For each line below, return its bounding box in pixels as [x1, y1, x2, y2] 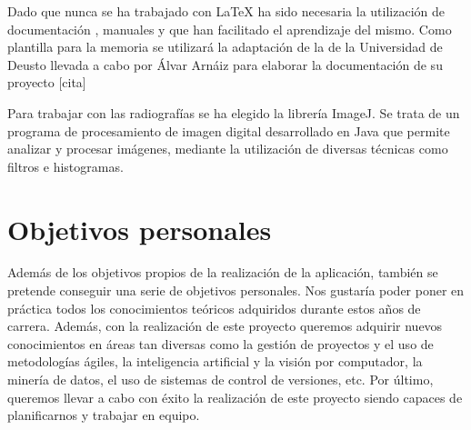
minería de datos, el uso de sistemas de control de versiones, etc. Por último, [7, 370, 434, 389]
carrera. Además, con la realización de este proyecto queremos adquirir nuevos [7, 316, 443, 335]
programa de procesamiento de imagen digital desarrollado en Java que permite [7, 121, 450, 140]
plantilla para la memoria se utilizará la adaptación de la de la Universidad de [7, 37, 443, 56]
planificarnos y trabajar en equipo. [7, 405, 200, 425]
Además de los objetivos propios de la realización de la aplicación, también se [7, 263, 438, 282]
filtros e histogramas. [7, 156, 124, 175]
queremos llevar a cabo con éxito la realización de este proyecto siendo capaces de [7, 387, 463, 406]
